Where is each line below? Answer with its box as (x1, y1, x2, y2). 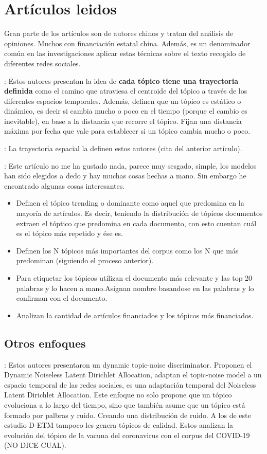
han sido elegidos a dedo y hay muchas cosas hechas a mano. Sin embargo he (4, 170, 246, 181)
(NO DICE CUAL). (4, 440, 66, 450)
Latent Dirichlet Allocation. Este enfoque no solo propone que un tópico (4, 389, 232, 400)
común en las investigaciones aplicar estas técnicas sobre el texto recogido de (4, 48, 246, 59)
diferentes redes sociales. (4, 58, 81, 68)
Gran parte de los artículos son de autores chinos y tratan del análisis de (4, 28, 233, 39)
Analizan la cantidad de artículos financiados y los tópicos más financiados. (16, 310, 254, 320)
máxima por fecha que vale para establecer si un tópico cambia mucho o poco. (4, 125, 251, 136)
